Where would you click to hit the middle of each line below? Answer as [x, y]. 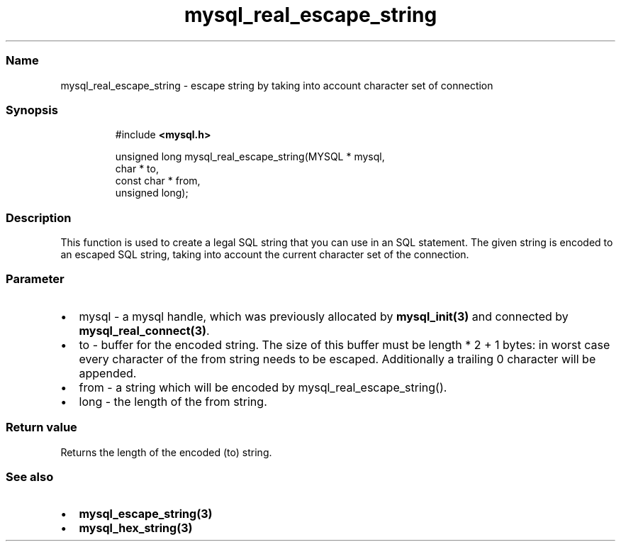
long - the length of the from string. [173, 401]
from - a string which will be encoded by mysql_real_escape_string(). [263, 387]
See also [30, 476]
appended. [108, 373]
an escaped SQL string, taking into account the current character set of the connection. [265, 254]
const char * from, [158, 181]
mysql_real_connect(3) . [144, 330]
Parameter [35, 279]
